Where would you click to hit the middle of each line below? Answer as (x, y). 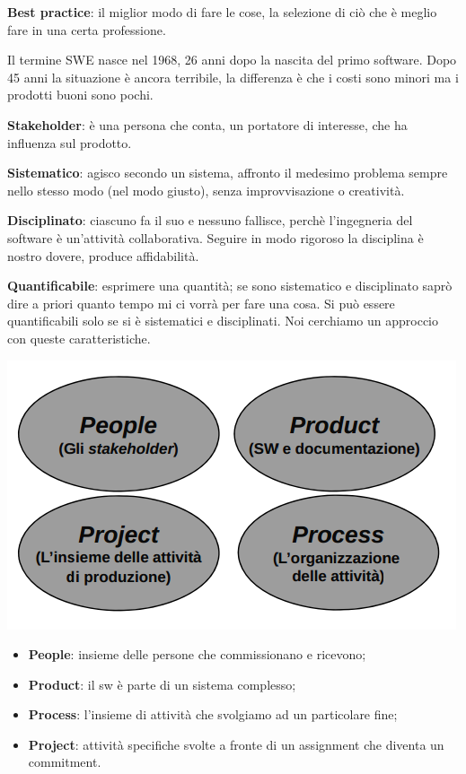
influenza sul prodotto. (70, 142)
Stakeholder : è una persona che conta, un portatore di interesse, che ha (207, 124)
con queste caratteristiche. (79, 338)
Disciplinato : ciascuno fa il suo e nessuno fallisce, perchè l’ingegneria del (210, 220)
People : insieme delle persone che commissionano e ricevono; (197, 654)
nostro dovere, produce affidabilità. (103, 255)
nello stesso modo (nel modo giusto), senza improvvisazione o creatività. (206, 190)
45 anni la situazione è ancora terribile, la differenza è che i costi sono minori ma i (233, 77)
